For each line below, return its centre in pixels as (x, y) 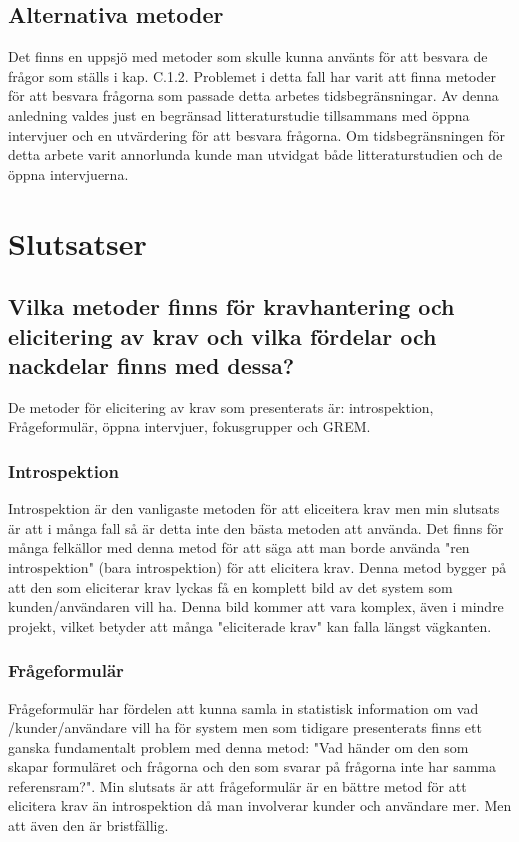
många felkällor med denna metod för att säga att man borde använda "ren (239, 547)
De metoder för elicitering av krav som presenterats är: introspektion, (221, 406)
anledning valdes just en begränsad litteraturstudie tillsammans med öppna (239, 114)
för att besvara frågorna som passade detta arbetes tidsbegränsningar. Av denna (253, 95)
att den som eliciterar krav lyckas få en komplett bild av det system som (230, 586)
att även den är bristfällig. (88, 825)
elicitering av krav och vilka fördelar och (222, 335)
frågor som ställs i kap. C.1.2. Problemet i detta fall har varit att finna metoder (252, 75)
